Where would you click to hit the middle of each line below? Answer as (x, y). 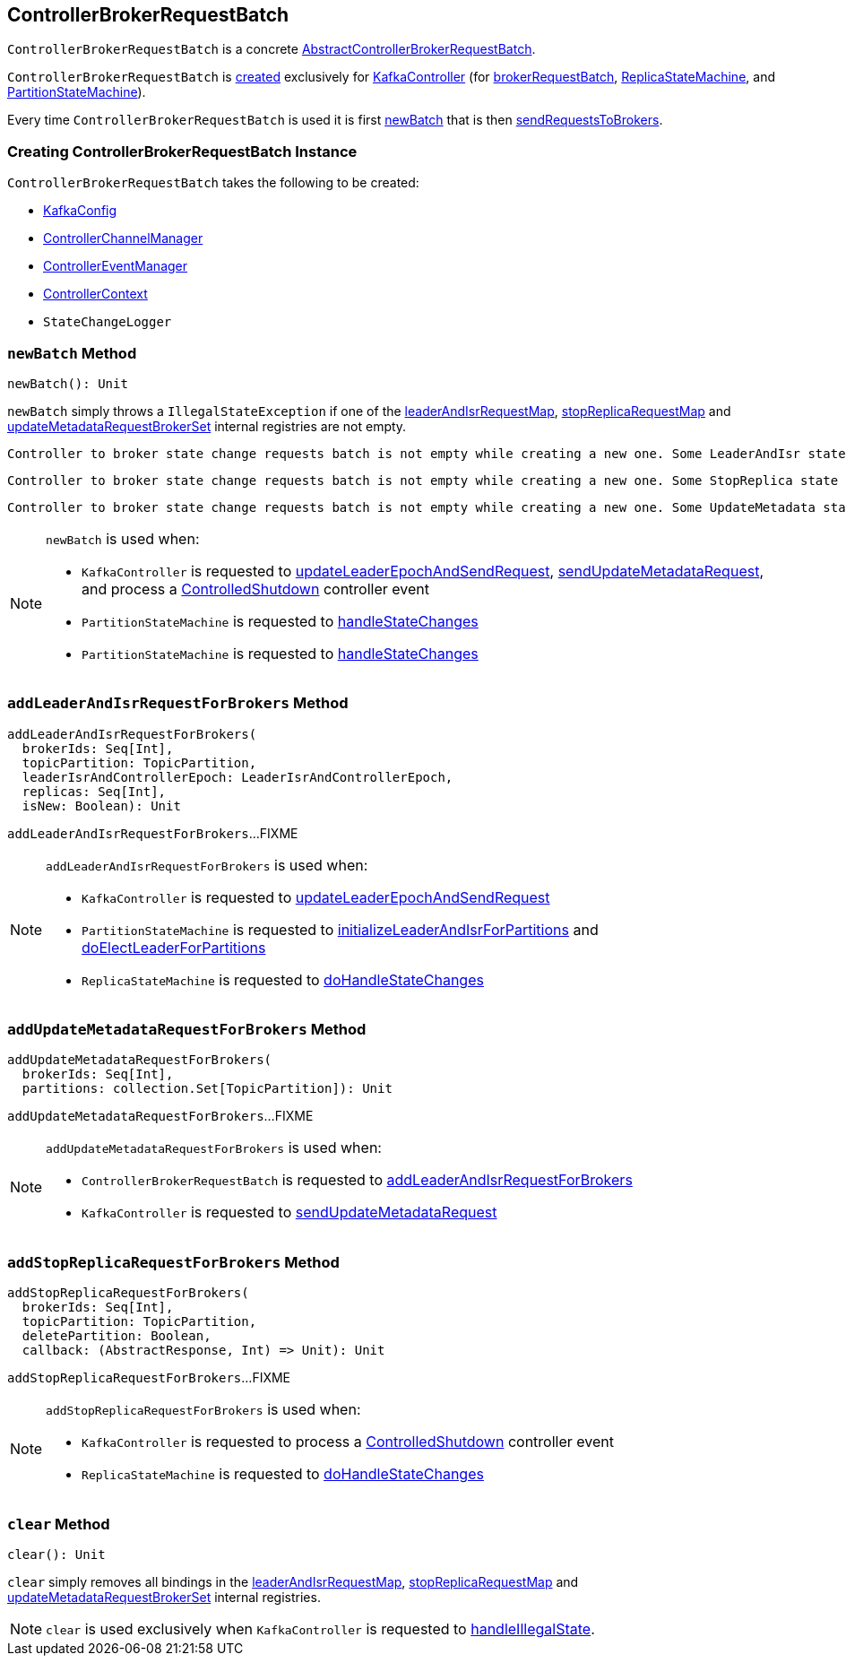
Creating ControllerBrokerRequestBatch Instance (182, 151)
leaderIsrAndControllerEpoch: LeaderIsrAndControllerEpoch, (237, 777)
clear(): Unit (56, 1554)
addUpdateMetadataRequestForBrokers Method (187, 1030)
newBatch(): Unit (68, 383)
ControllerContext (95, 294)
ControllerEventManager (116, 266)
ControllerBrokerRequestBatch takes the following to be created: (213, 183)
